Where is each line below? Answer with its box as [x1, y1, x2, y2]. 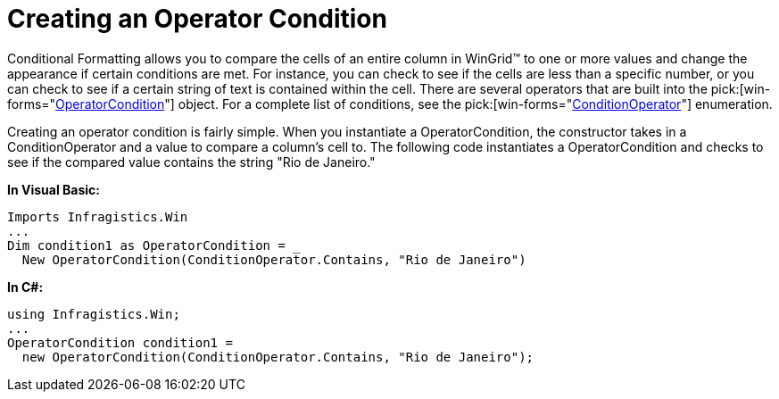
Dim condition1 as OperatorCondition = [7, 237, 286, 253]
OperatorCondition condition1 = [7, 335, 233, 350]
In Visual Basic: [7, 181, 100, 197]
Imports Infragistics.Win [7, 209, 188, 224]
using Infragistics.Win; [7, 306, 180, 321]
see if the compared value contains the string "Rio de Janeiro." [7, 154, 376, 170]
